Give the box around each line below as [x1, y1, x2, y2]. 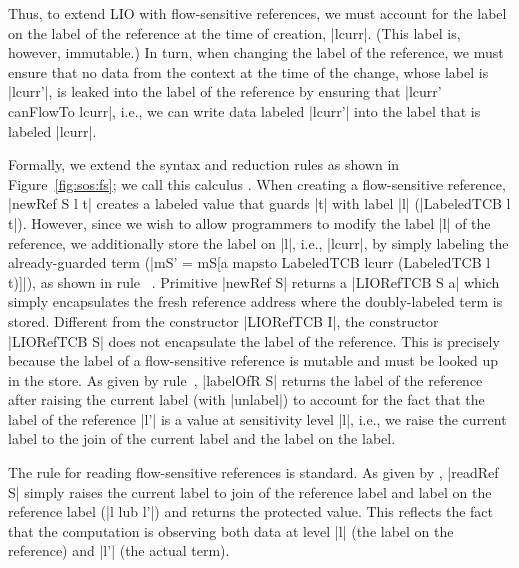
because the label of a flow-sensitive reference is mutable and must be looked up [8, 350, 499, 371]
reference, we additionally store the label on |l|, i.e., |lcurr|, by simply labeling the [8, 232, 509, 253]
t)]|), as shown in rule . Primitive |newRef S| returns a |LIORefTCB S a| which [8, 271, 500, 292]
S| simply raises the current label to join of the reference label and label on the [8, 481, 492, 502]
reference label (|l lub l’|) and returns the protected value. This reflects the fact [8, 501, 494, 522]
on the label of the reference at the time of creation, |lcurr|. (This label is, [8, 22, 461, 43]
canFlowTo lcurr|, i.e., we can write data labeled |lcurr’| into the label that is [8, 100, 481, 121]
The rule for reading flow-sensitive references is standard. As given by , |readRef [8, 462, 499, 483]
